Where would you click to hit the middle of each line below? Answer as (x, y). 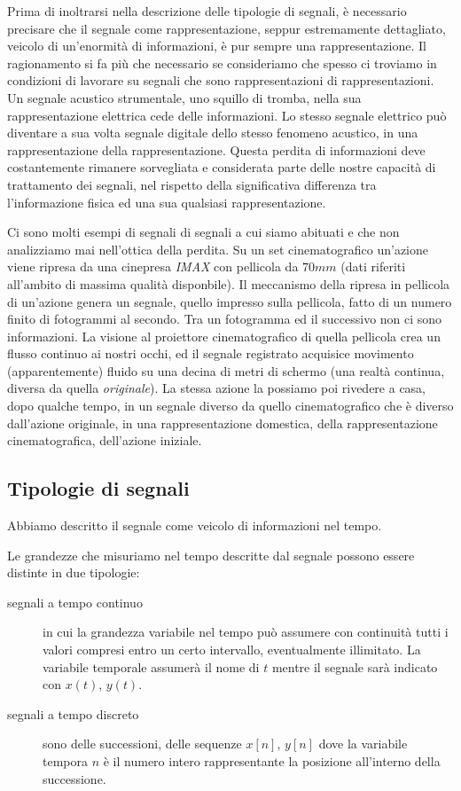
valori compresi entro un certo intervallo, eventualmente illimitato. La (232, 650)
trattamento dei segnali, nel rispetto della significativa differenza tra (192, 184)
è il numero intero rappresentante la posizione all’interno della (272, 760)
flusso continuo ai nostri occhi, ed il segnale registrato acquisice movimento (211, 353)
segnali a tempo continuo (75, 602)
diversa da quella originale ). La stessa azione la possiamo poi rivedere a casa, (217, 388)
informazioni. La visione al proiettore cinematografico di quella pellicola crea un (224, 336)
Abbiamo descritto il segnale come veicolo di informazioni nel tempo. (195, 525)
